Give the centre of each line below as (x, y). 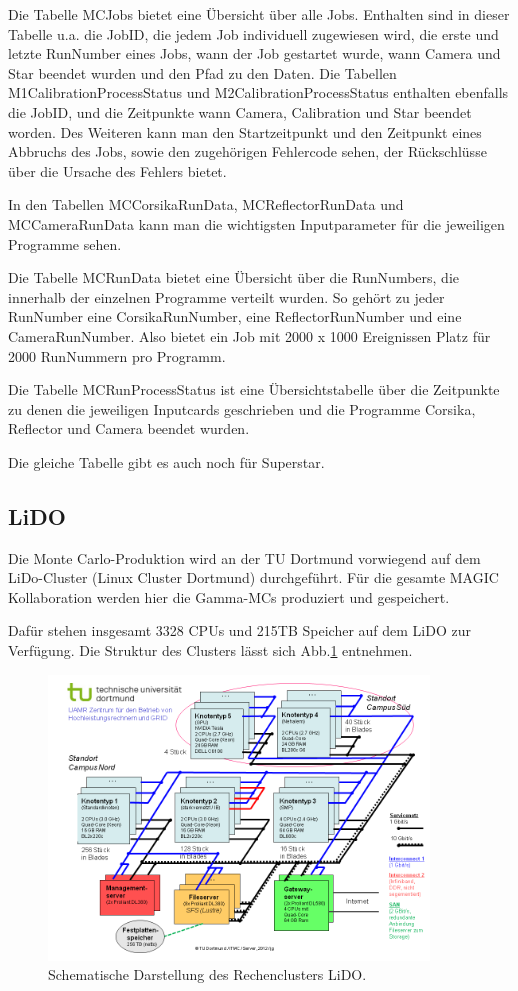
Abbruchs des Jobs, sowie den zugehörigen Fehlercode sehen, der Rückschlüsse (247, 151)
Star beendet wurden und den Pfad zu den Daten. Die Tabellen (202, 72)
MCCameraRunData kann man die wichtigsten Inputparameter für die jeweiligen (256, 223)
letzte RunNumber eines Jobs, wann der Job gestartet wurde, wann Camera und (254, 53)
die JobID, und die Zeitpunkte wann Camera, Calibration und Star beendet (240, 111)
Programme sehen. (65, 243)
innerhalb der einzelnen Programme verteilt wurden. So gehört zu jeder (226, 296)
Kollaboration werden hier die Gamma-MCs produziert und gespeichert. (229, 596)
